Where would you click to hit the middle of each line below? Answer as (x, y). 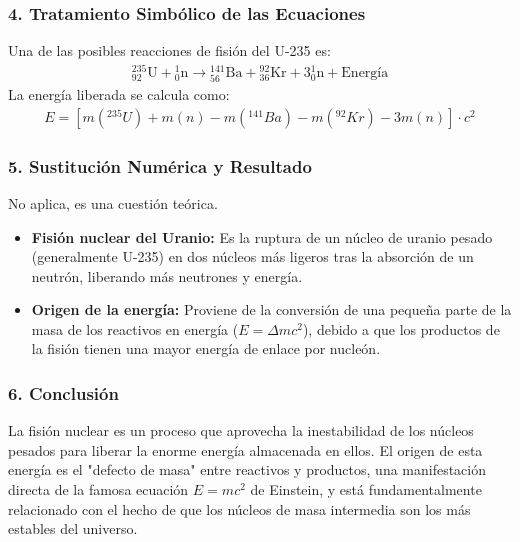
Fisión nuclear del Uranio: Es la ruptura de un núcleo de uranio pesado (262, 236)
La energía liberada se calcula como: (119, 94)
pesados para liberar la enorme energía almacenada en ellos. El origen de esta (245, 449)
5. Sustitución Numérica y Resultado (160, 165)
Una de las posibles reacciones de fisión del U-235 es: (169, 50)
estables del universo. (73, 528)
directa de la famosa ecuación (98, 489)
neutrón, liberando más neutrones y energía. (167, 275)
